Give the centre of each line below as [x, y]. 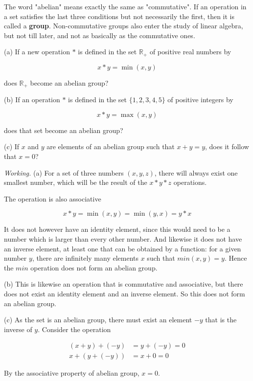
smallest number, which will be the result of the [76, 182]
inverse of [18, 329]
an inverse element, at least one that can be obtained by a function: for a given [123, 248]
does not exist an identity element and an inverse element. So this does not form [125, 293]
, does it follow [227, 146]
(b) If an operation [32, 100]
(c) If [12, 146]
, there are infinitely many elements [85, 258]
